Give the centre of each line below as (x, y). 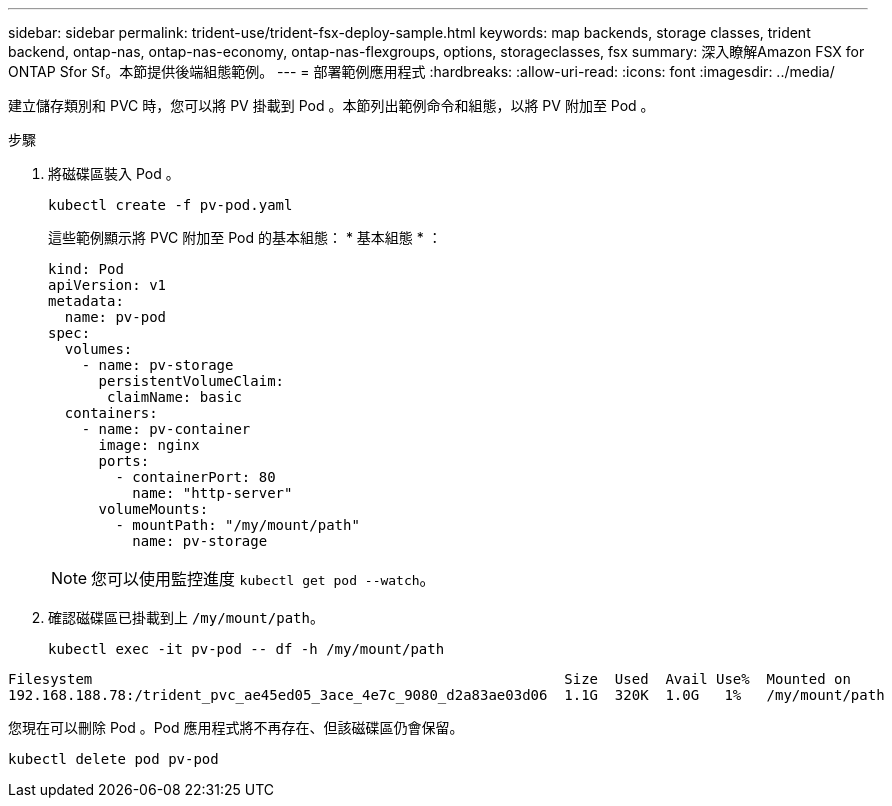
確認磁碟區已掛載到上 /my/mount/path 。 (186, 617)
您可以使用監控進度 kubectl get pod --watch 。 (263, 579)
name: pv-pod (115, 317)
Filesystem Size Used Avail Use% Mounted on (429, 679)
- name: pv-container (166, 429)
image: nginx (149, 445)
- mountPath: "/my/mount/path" (237, 525)
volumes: (98, 349)
